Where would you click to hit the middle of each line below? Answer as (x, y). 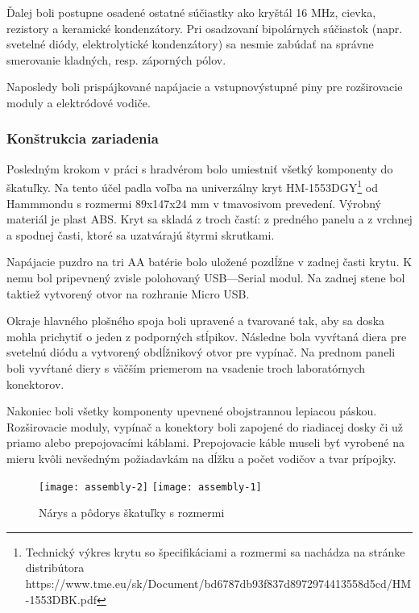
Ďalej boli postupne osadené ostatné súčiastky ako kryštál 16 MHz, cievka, (191, 12)
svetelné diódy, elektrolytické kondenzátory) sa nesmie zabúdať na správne (190, 44)
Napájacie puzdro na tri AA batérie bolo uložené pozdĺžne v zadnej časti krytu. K (209, 262)
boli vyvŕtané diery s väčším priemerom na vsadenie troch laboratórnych (186, 367)
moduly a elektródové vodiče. (79, 102)
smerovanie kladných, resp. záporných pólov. (116, 59)
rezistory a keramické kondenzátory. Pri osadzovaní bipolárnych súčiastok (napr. (205, 28)
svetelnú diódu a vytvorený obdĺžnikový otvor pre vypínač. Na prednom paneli (201, 352)
